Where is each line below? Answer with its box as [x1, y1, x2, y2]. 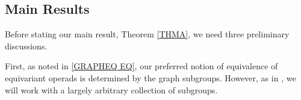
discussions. [5, 39, 48, 52]
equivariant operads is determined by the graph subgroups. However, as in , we [5, 71, 296, 84]
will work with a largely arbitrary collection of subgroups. [5, 83, 218, 96]
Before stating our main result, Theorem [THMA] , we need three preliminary [5, 28, 290, 40]
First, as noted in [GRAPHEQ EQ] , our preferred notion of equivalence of [5, 60, 278, 72]
